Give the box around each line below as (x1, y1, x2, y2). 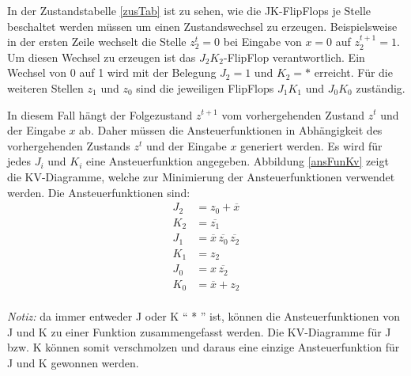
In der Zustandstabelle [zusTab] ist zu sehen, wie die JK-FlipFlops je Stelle (7, 2, 371, 18)
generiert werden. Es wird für (240, 137, 383, 154)
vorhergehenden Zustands (7, 137, 130, 154)
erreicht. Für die (314, 64, 393, 81)
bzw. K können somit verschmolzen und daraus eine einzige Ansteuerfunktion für (7, 339, 400, 355)
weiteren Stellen (7, 79, 84, 96)
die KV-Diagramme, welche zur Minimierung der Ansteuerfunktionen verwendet (7, 168, 395, 184)
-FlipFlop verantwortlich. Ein (224, 48, 365, 65)
